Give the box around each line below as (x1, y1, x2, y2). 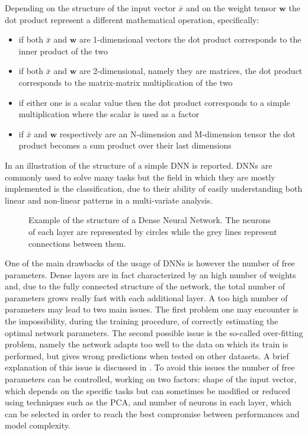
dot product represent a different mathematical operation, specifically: (5, 13, 259, 25)
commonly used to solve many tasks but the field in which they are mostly (5, 170, 275, 183)
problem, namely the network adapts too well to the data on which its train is (5, 338, 288, 350)
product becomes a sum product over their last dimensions (18, 139, 232, 152)
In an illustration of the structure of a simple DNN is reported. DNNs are (5, 159, 272, 171)
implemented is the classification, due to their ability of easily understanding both (5, 182, 303, 195)
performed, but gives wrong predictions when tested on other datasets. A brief (5, 349, 289, 362)
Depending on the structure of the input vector (5, 2, 176, 14)
